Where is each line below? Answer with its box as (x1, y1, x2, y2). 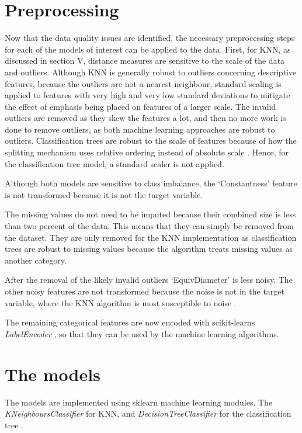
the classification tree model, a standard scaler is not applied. (5, 157, 224, 169)
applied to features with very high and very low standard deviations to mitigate (5, 89, 290, 101)
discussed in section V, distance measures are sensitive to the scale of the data (5, 54, 285, 67)
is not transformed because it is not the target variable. (5, 188, 203, 200)
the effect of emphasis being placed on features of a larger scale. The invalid (5, 100, 276, 112)
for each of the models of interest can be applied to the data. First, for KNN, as (5, 43, 291, 55)
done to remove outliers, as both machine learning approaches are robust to (5, 123, 275, 135)
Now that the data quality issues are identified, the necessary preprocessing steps (5, 32, 295, 44)
